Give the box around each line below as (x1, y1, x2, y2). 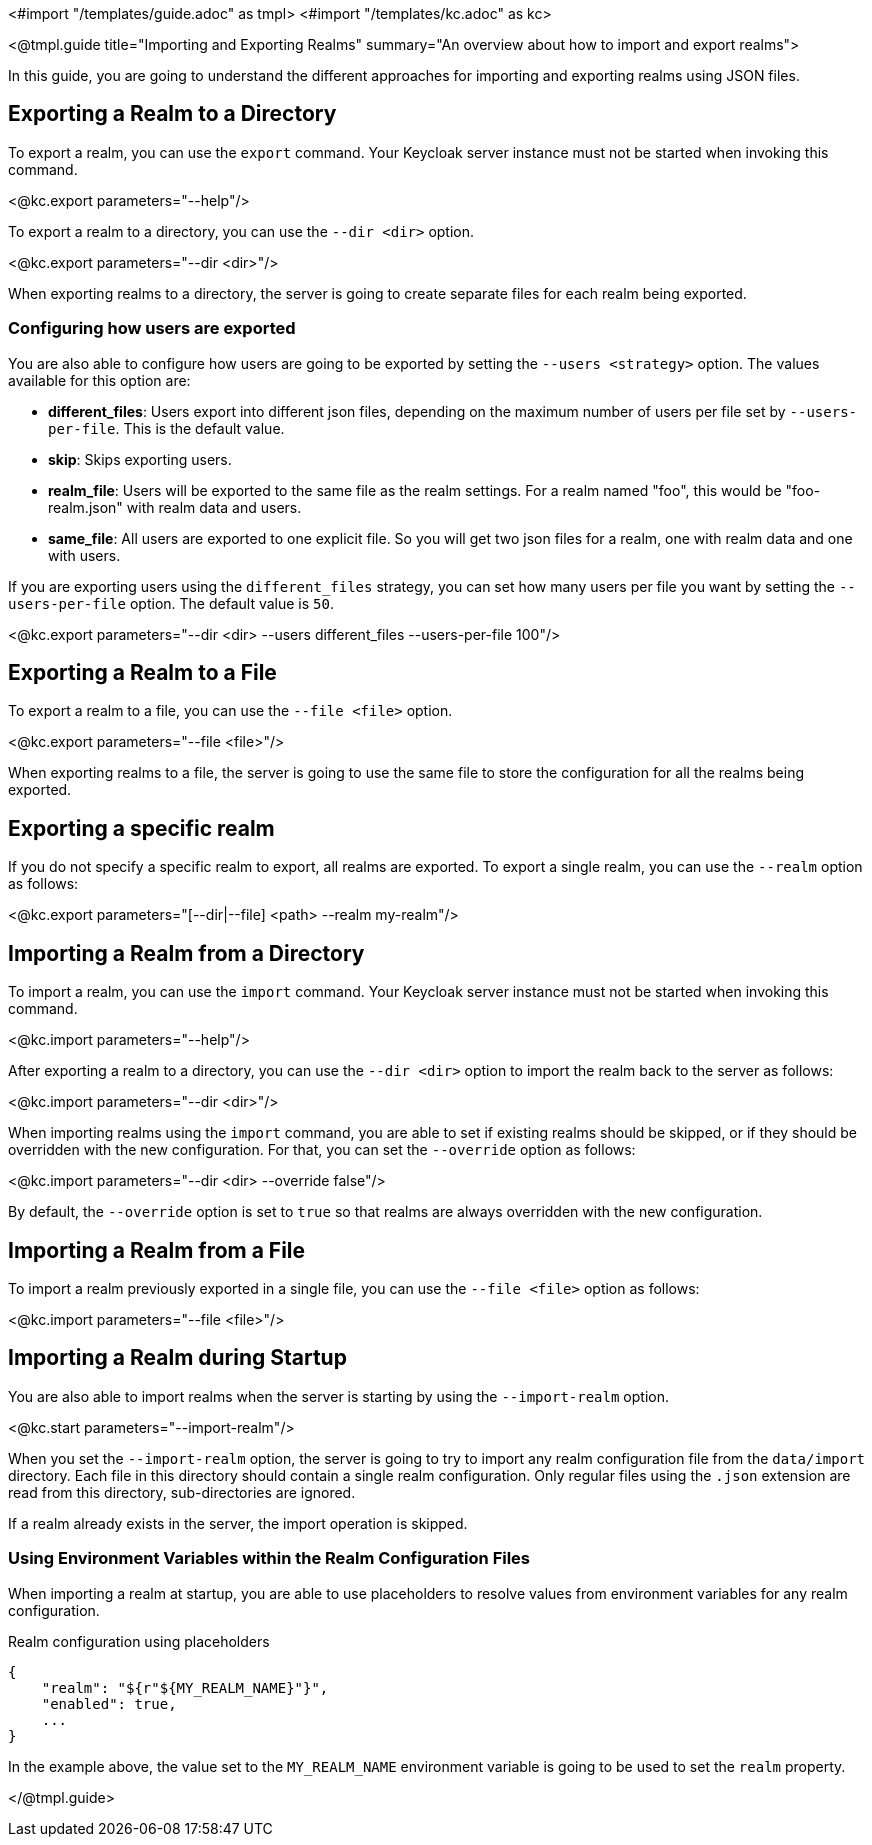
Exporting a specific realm (8, 815, 275, 841)
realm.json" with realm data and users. (48, 498, 302, 516)
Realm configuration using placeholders (8, 1632, 270, 1650)
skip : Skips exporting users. (48, 450, 232, 468)
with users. (48, 546, 121, 564)
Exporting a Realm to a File (8, 660, 277, 686)
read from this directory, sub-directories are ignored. (8, 1483, 356, 1501)
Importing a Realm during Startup (8, 1345, 347, 1371)
